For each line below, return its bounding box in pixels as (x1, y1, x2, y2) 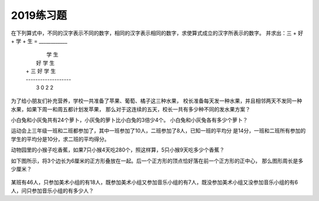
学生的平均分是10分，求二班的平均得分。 (11, 136, 110, 143)
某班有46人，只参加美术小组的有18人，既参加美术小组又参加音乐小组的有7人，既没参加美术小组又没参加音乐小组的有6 (11, 179, 298, 186)
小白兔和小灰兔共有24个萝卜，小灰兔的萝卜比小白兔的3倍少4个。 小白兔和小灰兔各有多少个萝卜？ (11, 117, 248, 124)
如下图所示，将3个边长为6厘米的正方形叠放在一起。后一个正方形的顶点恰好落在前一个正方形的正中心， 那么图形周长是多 (11, 157, 304, 164)
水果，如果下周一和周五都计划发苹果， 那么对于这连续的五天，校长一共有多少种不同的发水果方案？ (11, 106, 250, 113)
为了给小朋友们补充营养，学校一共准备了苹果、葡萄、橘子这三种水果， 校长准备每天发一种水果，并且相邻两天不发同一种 (11, 97, 302, 104)
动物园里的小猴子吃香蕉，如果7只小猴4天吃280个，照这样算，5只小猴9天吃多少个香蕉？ (11, 146, 224, 153)
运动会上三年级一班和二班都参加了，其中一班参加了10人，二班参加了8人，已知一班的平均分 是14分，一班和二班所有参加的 (11, 127, 306, 134)
